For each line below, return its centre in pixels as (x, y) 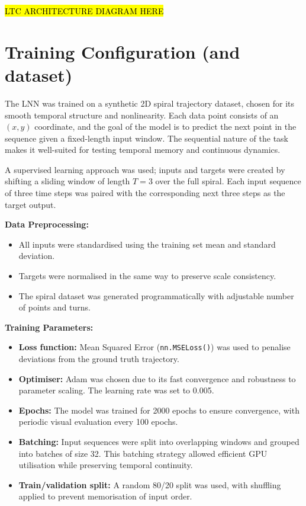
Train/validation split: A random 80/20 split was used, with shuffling (150, 484)
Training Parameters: (49, 327)
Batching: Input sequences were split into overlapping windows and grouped (159, 442)
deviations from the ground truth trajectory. (99, 359)
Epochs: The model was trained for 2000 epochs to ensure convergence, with (159, 410)
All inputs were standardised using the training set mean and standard (147, 244)
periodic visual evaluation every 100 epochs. (98, 422)
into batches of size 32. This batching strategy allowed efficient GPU (143, 453)
